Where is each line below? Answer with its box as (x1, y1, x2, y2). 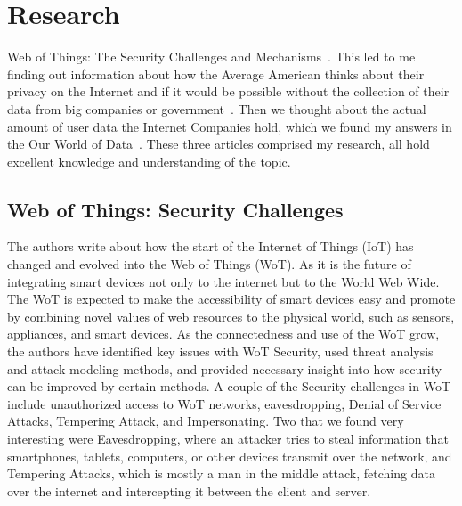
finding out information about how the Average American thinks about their (7, 64, 425, 83)
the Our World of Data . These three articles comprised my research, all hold (7, 135, 430, 153)
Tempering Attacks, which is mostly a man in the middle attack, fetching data (7, 464, 435, 483)
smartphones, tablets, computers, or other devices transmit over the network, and (7, 446, 452, 465)
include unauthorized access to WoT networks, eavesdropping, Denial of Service (7, 394, 442, 412)
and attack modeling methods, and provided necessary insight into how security (7, 359, 442, 378)
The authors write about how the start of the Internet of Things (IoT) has (7, 237, 414, 256)
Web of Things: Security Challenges (7, 195, 344, 223)
